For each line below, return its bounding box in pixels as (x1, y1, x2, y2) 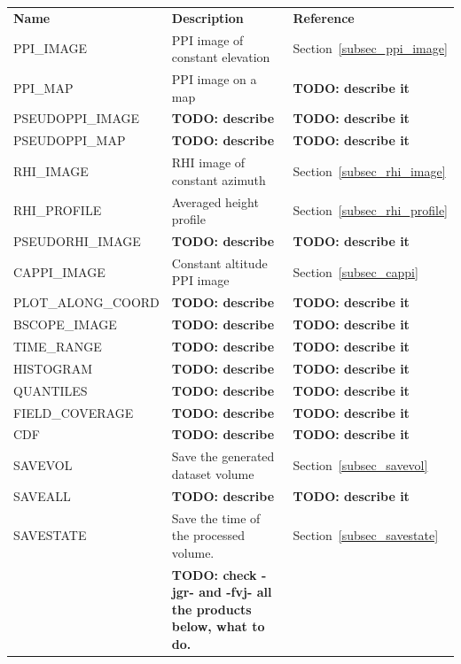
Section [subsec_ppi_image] (293, 39, 448, 58)
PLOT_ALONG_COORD (13, 293, 160, 312)
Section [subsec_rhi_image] (293, 161, 446, 180)
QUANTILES (13, 381, 88, 399)
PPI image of (171, 30, 244, 49)
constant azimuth (171, 170, 266, 189)
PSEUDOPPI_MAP (13, 131, 126, 150)
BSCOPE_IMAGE (13, 315, 117, 334)
